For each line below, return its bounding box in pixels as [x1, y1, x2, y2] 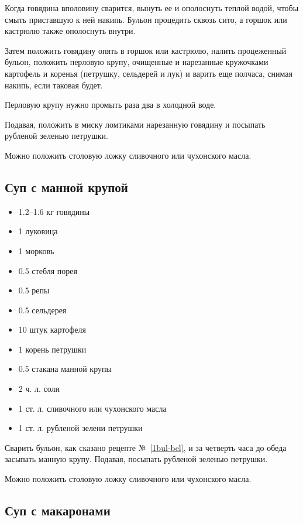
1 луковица [18, 225, 58, 237]
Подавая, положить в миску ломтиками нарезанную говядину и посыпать [5, 118, 266, 130]
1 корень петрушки [18, 343, 87, 355]
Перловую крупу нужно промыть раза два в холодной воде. [5, 98, 216, 111]
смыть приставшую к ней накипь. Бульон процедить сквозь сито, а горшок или [5, 13, 287, 25]
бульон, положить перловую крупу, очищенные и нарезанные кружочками [5, 56, 268, 68]
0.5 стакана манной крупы [18, 363, 112, 375]
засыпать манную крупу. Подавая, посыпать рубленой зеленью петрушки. [5, 453, 268, 465]
